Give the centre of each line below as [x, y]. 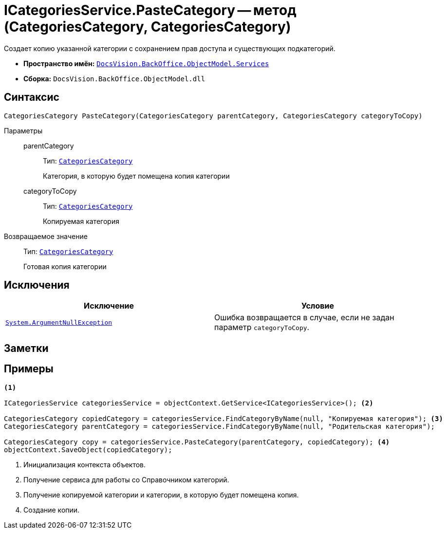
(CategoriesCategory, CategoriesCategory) [148, 27]
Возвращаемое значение [46, 236]
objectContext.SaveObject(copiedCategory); [88, 450]
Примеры [29, 369]
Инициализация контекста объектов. [85, 464]
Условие [318, 306]
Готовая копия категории [65, 266]
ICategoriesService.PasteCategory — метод [150, 10]
